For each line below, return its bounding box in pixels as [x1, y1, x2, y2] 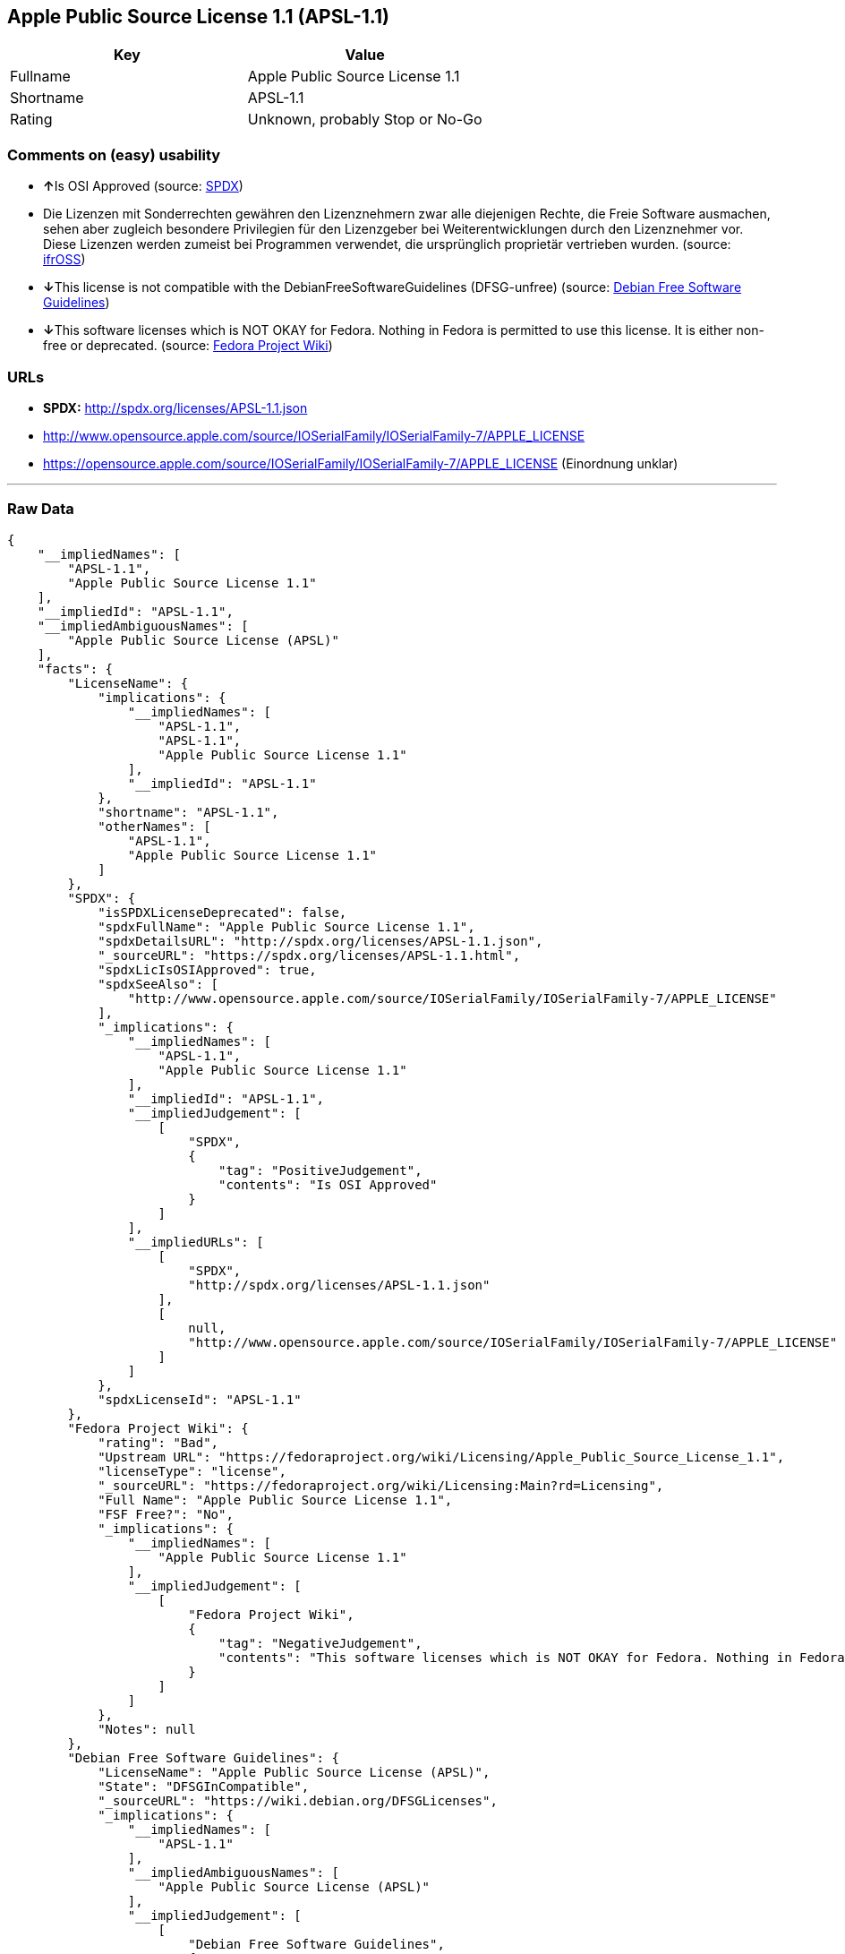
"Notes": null [98, 1721, 196, 1736]
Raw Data [7, 500, 74, 518]
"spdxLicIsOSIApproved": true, [98, 962, 317, 977]
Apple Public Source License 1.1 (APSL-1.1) [7, 5, 389, 28]
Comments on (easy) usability [7, 145, 221, 164]
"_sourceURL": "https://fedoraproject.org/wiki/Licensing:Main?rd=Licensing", [98, 1478, 664, 1493]
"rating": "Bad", [98, 1435, 219, 1450]
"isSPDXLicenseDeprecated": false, [98, 904, 347, 920]
